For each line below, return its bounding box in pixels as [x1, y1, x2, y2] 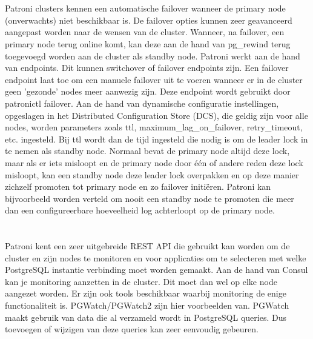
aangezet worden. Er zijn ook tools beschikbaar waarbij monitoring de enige [5, 287, 286, 300]
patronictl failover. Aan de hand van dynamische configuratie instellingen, [5, 96, 279, 109]
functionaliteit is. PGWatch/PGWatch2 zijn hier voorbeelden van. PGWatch [5, 299, 289, 312]
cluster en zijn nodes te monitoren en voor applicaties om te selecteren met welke [5, 251, 306, 264]
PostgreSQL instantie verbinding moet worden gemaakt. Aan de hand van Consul [5, 263, 308, 276]
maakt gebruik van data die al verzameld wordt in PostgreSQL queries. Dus [5, 310, 286, 323]
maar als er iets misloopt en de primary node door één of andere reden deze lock [5, 156, 303, 169]
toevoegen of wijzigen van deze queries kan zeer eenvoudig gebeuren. [5, 323, 259, 335]
